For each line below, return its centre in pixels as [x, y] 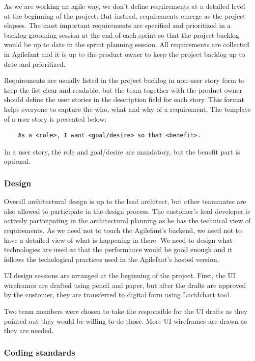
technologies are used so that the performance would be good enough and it [118, 249]
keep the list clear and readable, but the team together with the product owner [123, 90]
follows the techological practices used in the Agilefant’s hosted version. [112, 259]
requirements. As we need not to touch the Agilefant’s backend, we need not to [123, 230]
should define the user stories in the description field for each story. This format [124, 99]
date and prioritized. [35, 64]
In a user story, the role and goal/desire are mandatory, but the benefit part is [122, 151]
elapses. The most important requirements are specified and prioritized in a [117, 25]
